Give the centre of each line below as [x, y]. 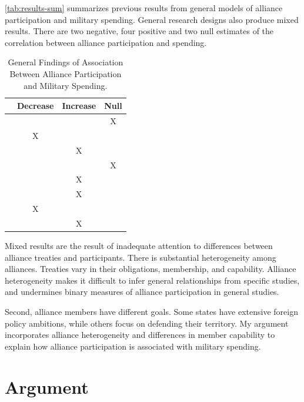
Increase [79, 106]
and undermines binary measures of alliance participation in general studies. [142, 292]
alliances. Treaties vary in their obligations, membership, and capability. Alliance [151, 269]
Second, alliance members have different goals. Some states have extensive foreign [151, 311]
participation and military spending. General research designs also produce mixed [152, 19]
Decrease [36, 106]
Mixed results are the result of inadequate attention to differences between [139, 245]
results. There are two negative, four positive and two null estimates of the [139, 31]
